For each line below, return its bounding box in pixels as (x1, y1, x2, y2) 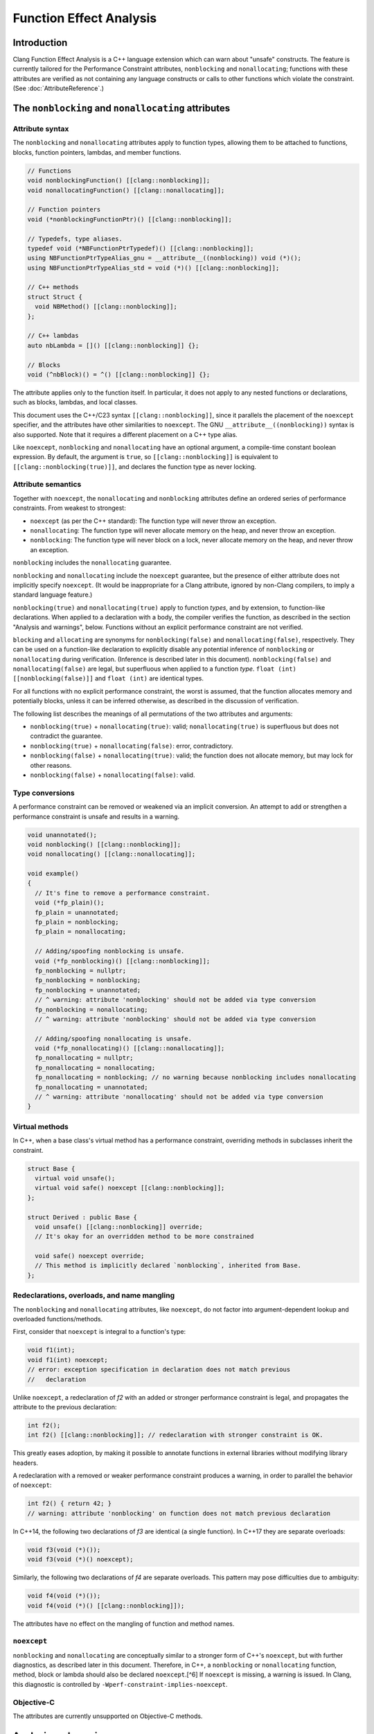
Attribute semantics (12, 479, 82, 489)
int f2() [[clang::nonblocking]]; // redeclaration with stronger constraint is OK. (27, 1431, 323, 1439)
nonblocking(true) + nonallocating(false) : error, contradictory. (30, 741, 233, 750)
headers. (12, 1459, 38, 1467)
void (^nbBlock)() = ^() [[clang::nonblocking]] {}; (27, 370, 211, 378)
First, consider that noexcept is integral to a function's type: (12, 1328, 186, 1336)
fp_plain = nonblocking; (35, 918, 119, 926)
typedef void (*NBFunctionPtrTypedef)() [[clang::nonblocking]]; (27, 244, 254, 252)
